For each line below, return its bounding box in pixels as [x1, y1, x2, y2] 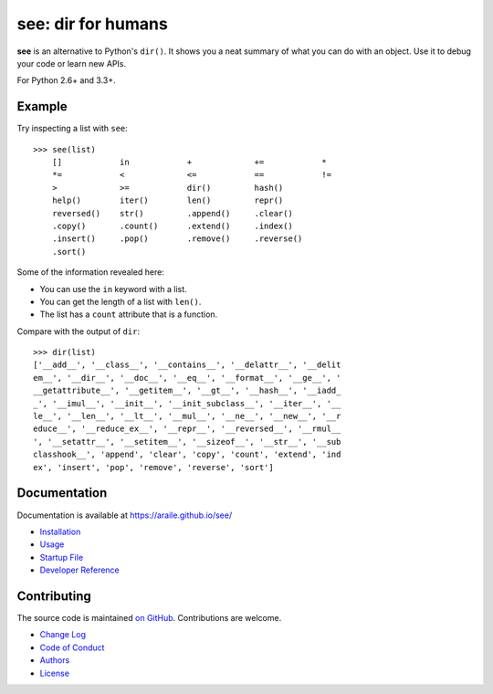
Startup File [39, 552, 84, 563]
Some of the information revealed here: [16, 267, 164, 278]
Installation [39, 526, 81, 537]
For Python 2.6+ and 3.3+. [16, 75, 116, 86]
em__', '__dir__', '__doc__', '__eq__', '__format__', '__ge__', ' [33, 373, 341, 383]
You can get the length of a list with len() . [39, 296, 202, 307]
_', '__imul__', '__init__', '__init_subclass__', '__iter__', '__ [33, 398, 341, 408]
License [39, 668, 70, 678]
